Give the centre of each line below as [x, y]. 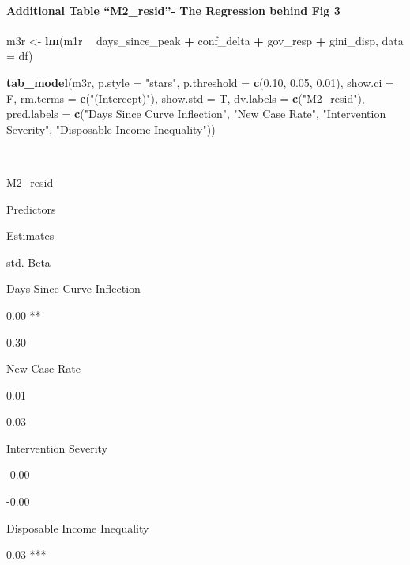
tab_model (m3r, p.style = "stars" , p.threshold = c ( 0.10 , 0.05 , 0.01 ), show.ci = [200, 82]
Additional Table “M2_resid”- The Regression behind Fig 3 [173, 10]
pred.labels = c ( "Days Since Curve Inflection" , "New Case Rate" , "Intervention [196, 114]
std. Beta [28, 262]
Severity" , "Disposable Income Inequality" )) [111, 129]
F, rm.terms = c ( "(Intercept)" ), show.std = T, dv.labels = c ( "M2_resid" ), [186, 98]
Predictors [31, 209]
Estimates [30, 235]
